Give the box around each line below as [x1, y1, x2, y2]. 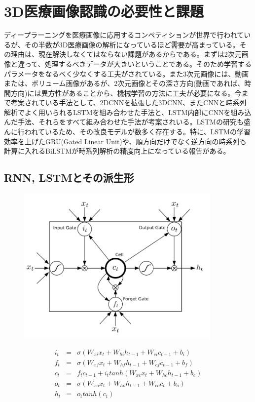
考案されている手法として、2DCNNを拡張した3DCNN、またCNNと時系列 [10, 97, 247, 108]
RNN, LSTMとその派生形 [4, 170, 134, 185]
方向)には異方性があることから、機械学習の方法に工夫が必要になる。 [10, 87, 235, 98]
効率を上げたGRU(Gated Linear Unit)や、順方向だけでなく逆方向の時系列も [4, 136, 247, 146]
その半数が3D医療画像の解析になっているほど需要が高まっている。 [24, 39, 240, 49]
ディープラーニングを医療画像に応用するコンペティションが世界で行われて [4, 30, 244, 40]
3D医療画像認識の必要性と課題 [4, 1, 204, 21]
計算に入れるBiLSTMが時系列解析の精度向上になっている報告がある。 [4, 146, 230, 156]
